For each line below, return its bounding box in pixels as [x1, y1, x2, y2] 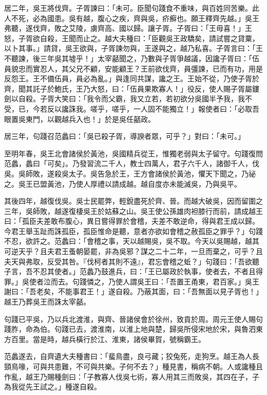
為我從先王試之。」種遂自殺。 [4, 381, 101, 392]
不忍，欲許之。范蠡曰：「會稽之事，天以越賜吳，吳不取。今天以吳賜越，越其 [4, 236, 259, 246]
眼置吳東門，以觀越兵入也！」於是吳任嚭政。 [4, 113, 155, 124]
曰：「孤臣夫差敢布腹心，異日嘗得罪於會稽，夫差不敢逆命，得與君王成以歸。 [4, 216, 259, 226]
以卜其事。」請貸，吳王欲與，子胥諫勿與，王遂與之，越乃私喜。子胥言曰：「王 [4, 43, 263, 53]
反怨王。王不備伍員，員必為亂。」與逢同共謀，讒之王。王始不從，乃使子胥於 [4, 73, 259, 84]
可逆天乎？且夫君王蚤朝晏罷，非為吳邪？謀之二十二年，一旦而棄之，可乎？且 [4, 246, 263, 257]
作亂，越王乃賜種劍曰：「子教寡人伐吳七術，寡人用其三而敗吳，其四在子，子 [4, 371, 259, 382]
